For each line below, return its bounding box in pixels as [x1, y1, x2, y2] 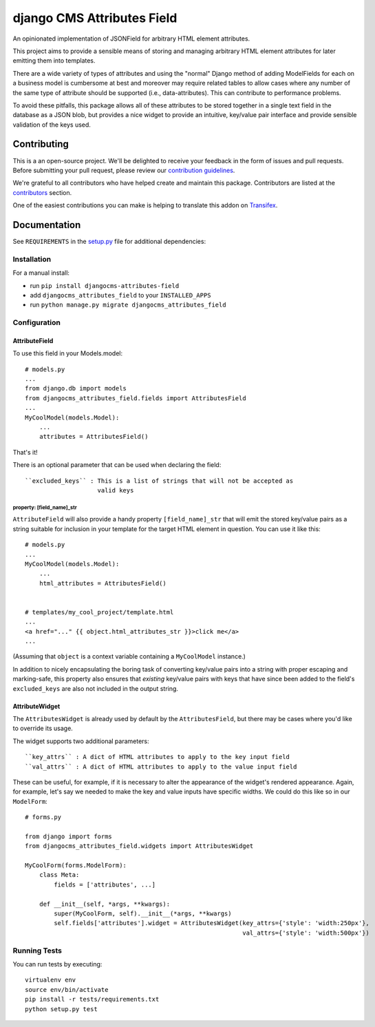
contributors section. [12, 188, 72, 196]
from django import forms [25, 832, 113, 840]
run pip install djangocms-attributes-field [30, 281, 180, 289]
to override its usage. [12, 724, 74, 733]
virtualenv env [25, 976, 76, 984]
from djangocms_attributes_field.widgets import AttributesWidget [25, 842, 254, 850]
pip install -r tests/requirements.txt [25, 995, 160, 1004]
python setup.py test [25, 1005, 98, 1013]
